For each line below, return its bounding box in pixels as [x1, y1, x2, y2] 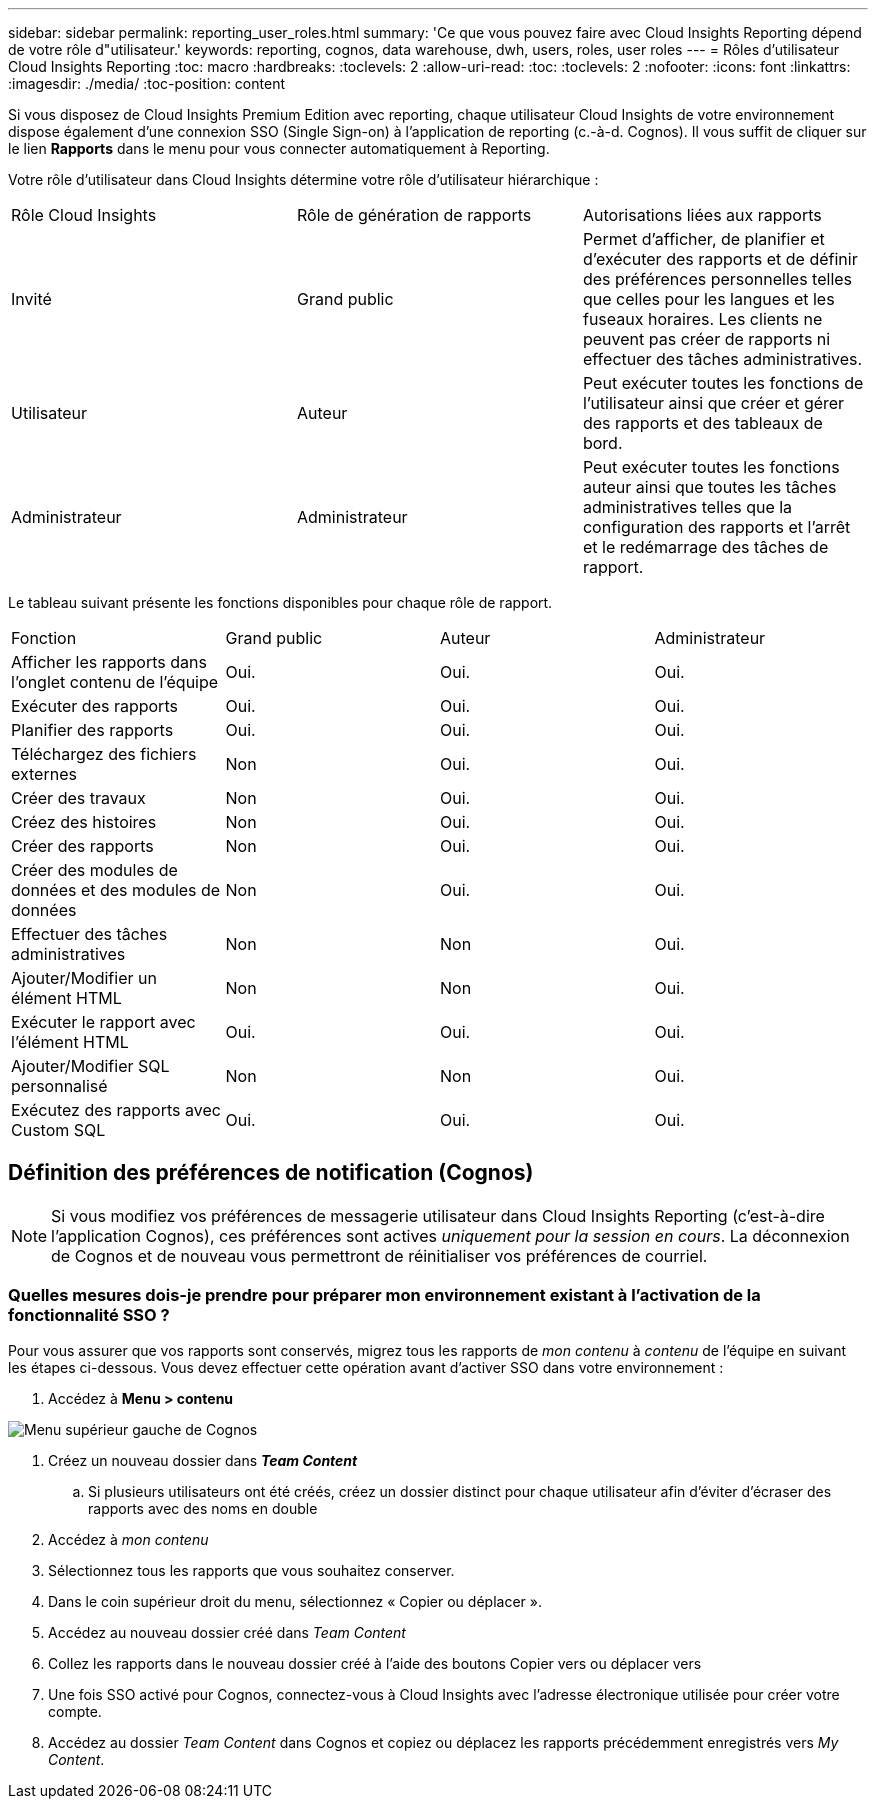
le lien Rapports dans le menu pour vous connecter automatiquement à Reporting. [8, 140, 550, 157]
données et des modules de [11, 880, 221, 900]
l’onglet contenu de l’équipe [11, 672, 219, 692]
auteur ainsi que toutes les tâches [582, 477, 837, 497]
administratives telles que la [582, 497, 793, 517]
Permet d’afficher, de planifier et [582, 229, 825, 249]
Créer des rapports [11, 836, 154, 856]
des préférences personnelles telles [582, 269, 853, 289]
